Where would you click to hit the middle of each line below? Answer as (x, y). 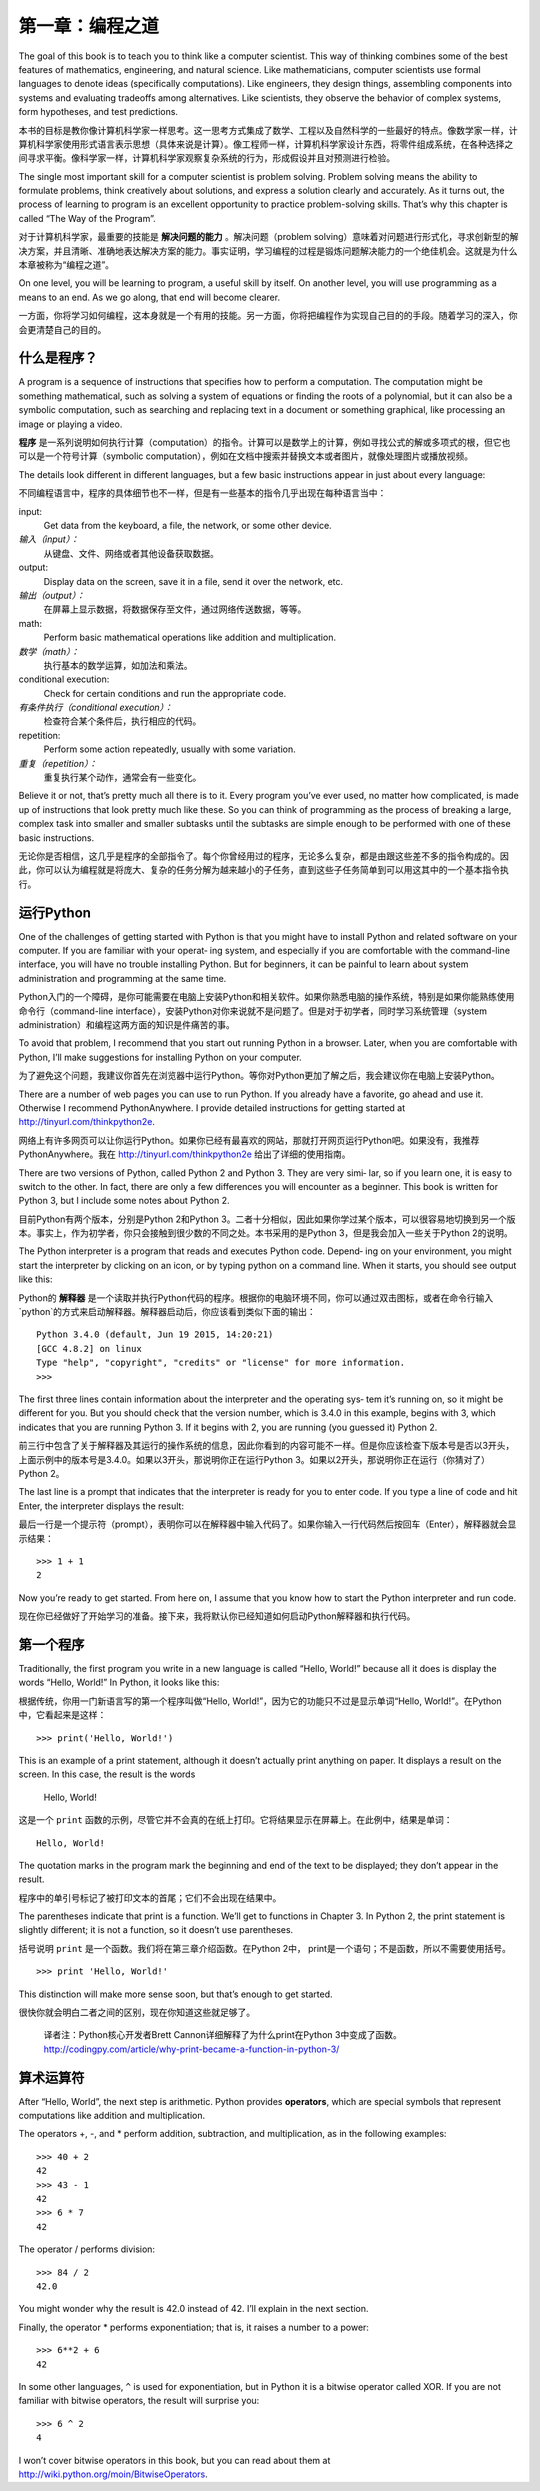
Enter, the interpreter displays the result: (101, 1506)
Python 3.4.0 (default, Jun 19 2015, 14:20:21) (155, 1334)
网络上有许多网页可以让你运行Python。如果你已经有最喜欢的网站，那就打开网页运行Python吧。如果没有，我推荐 (249, 1140)
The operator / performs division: (86, 2249)
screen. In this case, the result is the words (107, 1774)
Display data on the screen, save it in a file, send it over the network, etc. (193, 581)
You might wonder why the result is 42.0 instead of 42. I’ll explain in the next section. (193, 2309)
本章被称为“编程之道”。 (66, 265)
